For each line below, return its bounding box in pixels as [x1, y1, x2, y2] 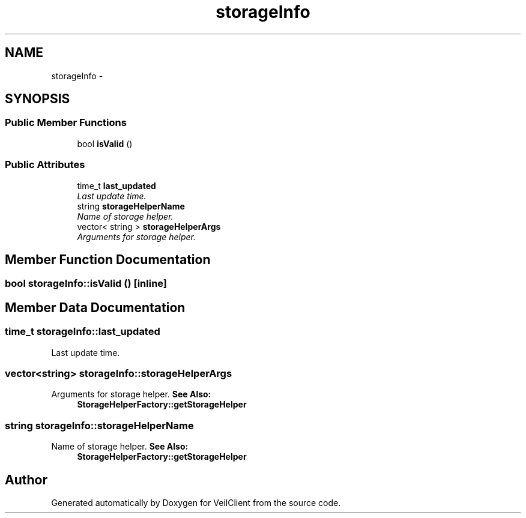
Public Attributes [5, 158, 85, 171]
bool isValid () [77, 138, 133, 149]
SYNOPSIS [5, 91, 70, 107]
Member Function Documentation [5, 251, 211, 267]
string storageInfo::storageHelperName [5, 419, 194, 432]
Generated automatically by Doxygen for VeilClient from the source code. [51, 497, 341, 508]
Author [5, 472, 47, 487]
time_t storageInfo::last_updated [5, 325, 160, 338]
